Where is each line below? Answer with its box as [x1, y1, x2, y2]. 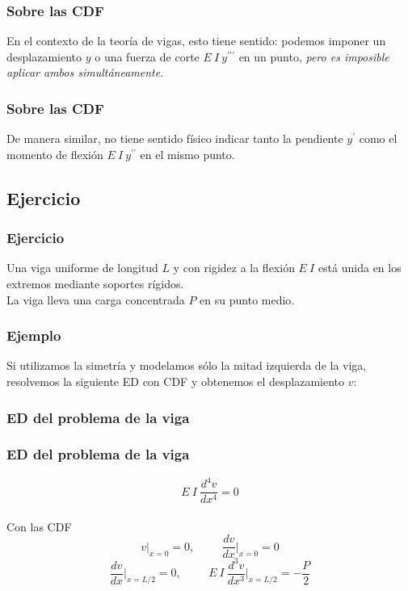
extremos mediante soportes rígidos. [6, 275, 184, 291]
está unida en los [318, 259, 402, 276]
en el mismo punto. [140, 145, 235, 162]
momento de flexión [6, 145, 103, 162]
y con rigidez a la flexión [173, 259, 295, 276]
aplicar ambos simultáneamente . [6, 64, 164, 81]
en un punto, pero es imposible [238, 48, 389, 65]
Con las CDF [6, 518, 72, 534]
